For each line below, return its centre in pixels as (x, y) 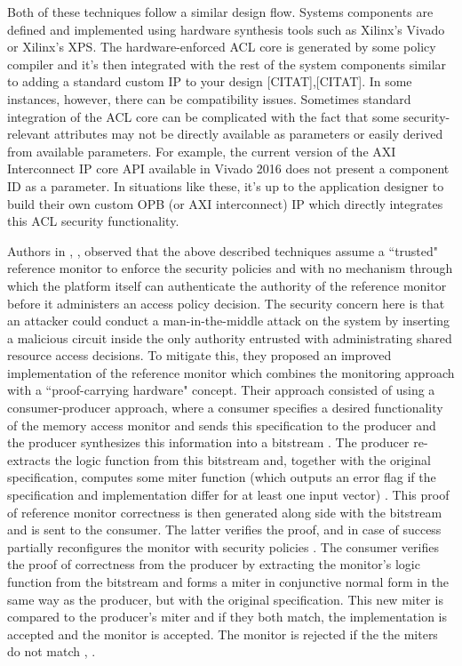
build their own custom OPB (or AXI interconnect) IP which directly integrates (225, 203)
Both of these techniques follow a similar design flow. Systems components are (220, 12)
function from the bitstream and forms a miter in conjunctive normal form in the (228, 582)
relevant (29, 134)
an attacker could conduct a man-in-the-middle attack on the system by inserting (229, 321)
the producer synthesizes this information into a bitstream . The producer (208, 442)
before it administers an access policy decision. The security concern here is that (226, 303)
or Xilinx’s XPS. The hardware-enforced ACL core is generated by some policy (222, 47)
